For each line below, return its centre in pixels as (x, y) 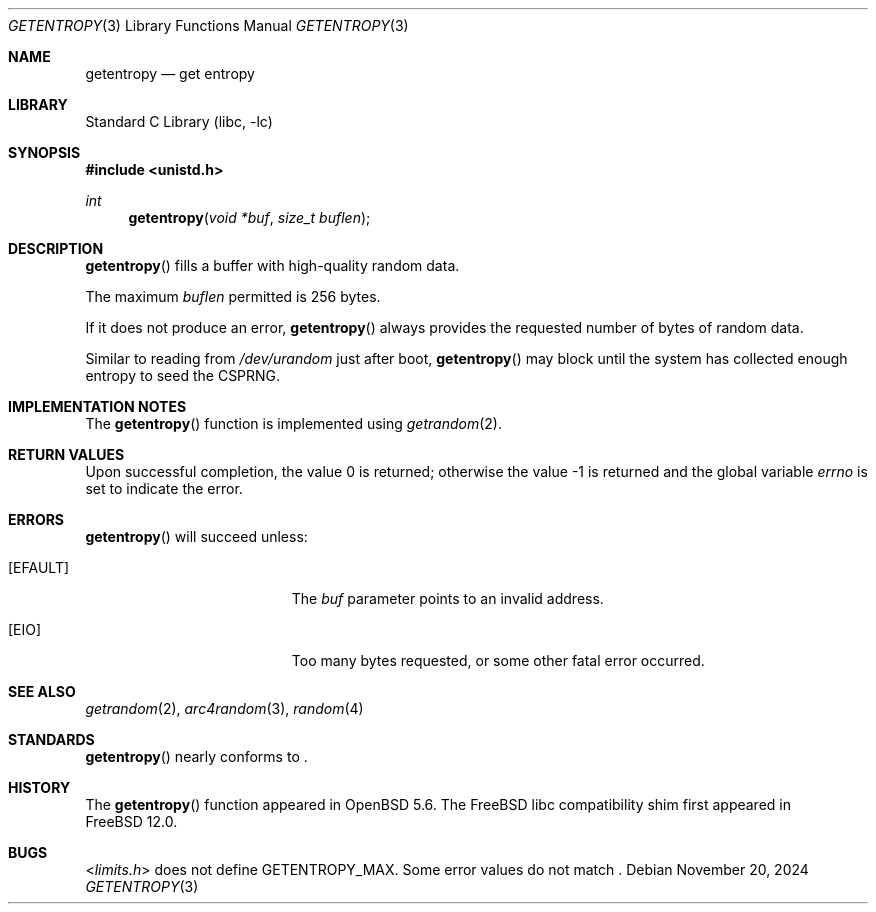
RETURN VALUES (66, 454)
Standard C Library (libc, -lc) (179, 121)
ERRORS (36, 519)
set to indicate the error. (164, 488)
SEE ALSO (42, 691)
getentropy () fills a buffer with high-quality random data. (272, 265)
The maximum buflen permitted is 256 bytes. (233, 296)
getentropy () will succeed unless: (196, 536)
